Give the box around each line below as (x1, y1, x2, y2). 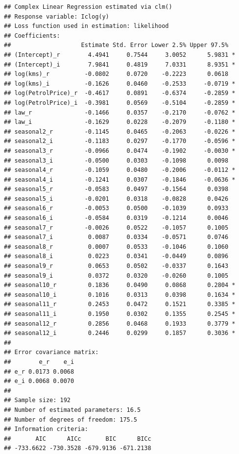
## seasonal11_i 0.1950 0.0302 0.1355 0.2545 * (4, 311, 236, 317)
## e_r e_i (4, 358, 74, 365)
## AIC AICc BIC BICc (4, 435, 151, 442)
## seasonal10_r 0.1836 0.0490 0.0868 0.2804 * (4, 282, 236, 289)
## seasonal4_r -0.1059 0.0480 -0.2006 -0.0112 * (4, 167, 236, 174)
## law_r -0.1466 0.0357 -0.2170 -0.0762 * (4, 109, 236, 116)
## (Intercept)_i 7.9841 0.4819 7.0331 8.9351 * (4, 61, 236, 68)
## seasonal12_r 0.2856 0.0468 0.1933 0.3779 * (4, 320, 236, 327)
